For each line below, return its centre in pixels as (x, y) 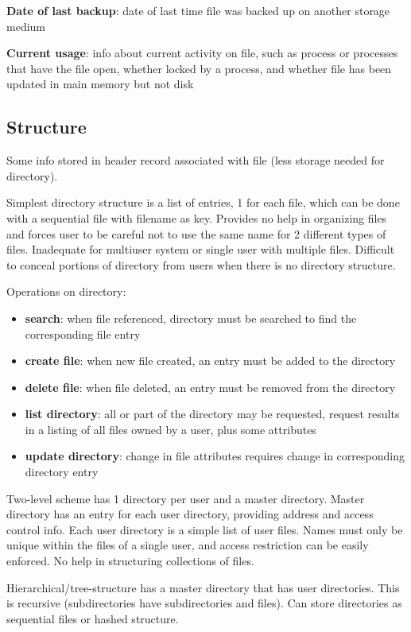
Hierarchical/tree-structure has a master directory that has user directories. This (203, 587)
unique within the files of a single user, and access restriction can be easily (188, 545)
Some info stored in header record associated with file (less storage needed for (196, 160)
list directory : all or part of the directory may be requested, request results (212, 414)
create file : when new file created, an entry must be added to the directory (210, 361)
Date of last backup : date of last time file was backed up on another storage (198, 10)
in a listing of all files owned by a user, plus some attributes (171, 429)
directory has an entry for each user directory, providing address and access (190, 514)
